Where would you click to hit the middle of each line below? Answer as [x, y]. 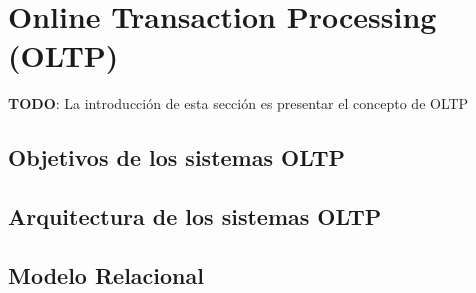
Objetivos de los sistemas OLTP [176, 157]
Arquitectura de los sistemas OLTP [195, 216]
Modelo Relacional [106, 274]
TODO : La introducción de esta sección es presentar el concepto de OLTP [238, 103]
